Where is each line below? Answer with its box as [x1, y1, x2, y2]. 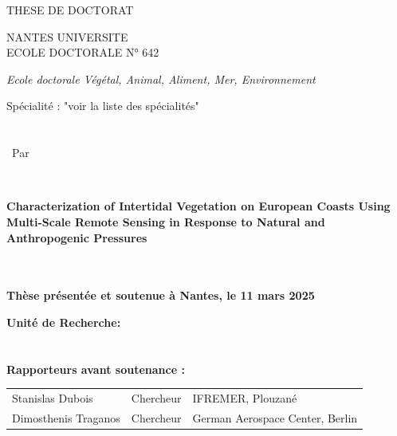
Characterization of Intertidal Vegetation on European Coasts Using [6, 198, 391, 214]
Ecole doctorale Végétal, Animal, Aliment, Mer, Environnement [6, 70, 316, 87]
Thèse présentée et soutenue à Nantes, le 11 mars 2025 [6, 287, 315, 304]
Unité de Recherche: [6, 313, 121, 330]
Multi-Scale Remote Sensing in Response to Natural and [6, 213, 325, 230]
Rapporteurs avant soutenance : [6, 360, 185, 377]
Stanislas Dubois [12, 390, 93, 407]
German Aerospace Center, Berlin [192, 409, 358, 426]
